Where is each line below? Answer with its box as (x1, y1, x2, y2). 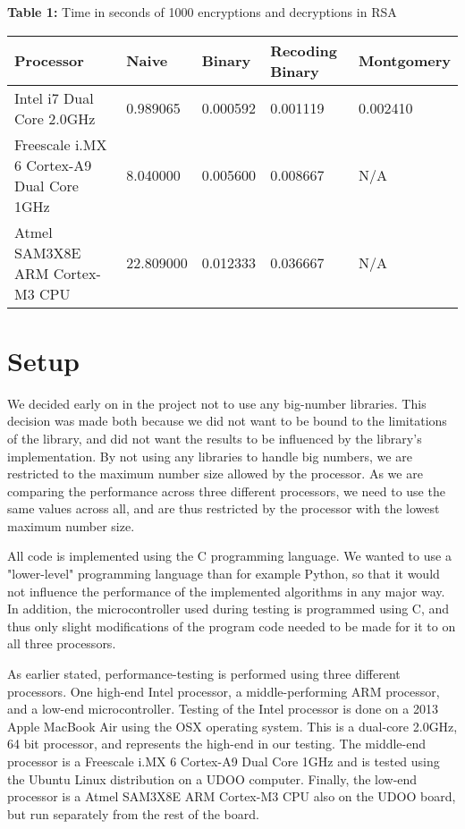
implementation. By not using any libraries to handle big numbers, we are (7, 446, 412, 465)
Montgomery (358, 50, 451, 72)
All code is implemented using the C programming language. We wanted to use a (7, 546, 452, 565)
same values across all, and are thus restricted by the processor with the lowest (7, 499, 440, 518)
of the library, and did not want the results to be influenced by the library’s (7, 428, 422, 447)
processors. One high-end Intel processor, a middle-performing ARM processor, (7, 681, 440, 700)
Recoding (270, 39, 338, 61)
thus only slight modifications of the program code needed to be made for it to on (7, 616, 456, 635)
